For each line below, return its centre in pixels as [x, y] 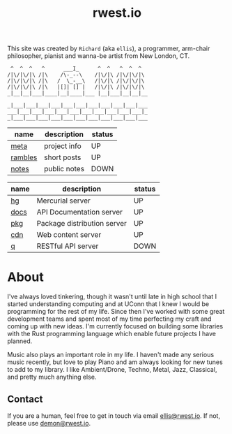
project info [63, 146]
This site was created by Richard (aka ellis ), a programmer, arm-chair [109, 49]
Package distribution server [82, 224]
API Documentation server [80, 212]
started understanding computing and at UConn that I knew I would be [108, 304]
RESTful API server [68, 246]
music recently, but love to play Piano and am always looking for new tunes [115, 362]
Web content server [69, 235]
